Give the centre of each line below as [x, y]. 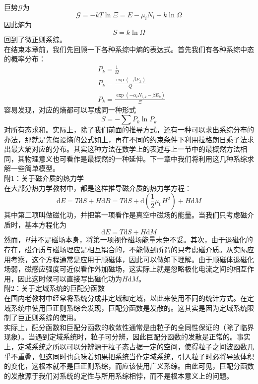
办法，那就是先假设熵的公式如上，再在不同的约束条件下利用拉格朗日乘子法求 [129, 139]
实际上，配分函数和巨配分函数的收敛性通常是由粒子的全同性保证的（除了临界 [129, 327]
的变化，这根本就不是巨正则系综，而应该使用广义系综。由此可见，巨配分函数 [129, 366]
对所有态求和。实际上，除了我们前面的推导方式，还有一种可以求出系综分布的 [129, 130]
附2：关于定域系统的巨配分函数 [54, 288]
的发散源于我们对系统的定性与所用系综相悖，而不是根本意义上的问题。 [119, 375]
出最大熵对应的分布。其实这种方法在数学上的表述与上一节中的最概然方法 [122, 149]
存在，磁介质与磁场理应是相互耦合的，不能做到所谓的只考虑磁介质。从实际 [126, 249]
